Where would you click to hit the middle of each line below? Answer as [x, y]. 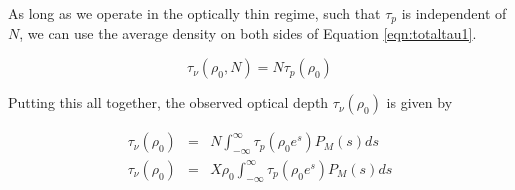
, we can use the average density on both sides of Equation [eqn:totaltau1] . [248, 33]
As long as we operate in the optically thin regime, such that [194, 13]
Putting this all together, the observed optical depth [168, 102]
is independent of [454, 13]
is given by [419, 102]
